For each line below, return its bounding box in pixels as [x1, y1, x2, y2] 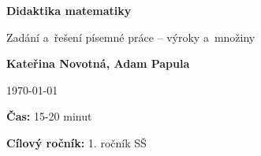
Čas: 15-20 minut [6, 108, 92, 124]
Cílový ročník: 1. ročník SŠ [6, 134, 147, 150]
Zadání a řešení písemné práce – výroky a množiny [6, 28, 255, 45]
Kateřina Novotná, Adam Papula [6, 55, 190, 72]
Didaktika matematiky [6, 2, 132, 18]
